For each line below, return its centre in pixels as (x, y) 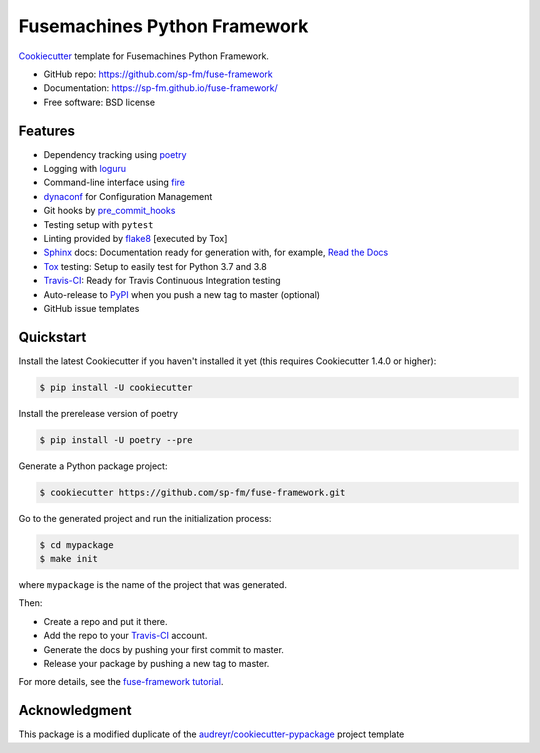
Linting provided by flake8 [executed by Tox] (135, 238)
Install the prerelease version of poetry (98, 413)
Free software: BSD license (99, 102)
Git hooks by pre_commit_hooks (109, 211)
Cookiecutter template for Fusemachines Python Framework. (144, 56)
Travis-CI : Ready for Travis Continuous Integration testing (162, 281)
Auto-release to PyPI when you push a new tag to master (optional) (181, 294)
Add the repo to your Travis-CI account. (125, 636)
